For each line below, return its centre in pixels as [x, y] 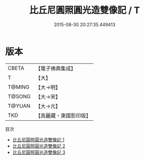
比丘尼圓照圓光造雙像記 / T [85, 10]
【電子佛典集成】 [56, 68]
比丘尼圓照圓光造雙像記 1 [38, 139]
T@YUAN [19, 106]
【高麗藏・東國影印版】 [63, 115]
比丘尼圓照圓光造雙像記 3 [39, 152]
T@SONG [19, 96]
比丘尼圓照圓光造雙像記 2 [39, 146]
